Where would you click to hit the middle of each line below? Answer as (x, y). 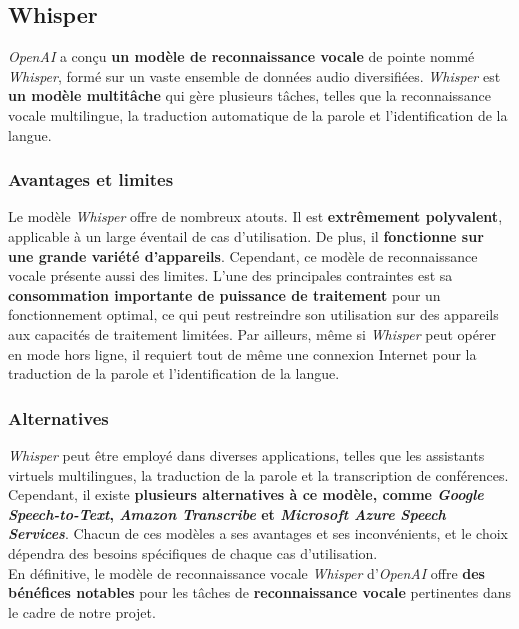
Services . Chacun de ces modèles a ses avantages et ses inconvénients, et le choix (258, 533)
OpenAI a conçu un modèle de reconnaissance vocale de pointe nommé (241, 56)
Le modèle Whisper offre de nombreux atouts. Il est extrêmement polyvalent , (255, 216)
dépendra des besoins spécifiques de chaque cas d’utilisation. (193, 552)
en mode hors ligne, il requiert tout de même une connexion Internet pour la (242, 353)
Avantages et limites (91, 179)
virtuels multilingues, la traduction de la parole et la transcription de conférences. (258, 474)
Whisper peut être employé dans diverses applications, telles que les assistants (246, 454)
